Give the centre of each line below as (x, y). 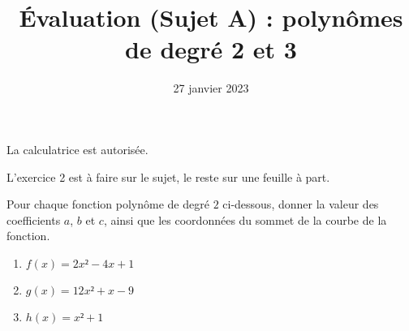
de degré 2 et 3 (211, 49)
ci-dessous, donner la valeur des (301, 204)
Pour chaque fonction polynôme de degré (108, 204)
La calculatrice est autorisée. (77, 149)
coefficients (34, 219)
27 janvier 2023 (211, 88)
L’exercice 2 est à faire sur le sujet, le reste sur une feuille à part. (168, 176)
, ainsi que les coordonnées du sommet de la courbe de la (245, 219)
